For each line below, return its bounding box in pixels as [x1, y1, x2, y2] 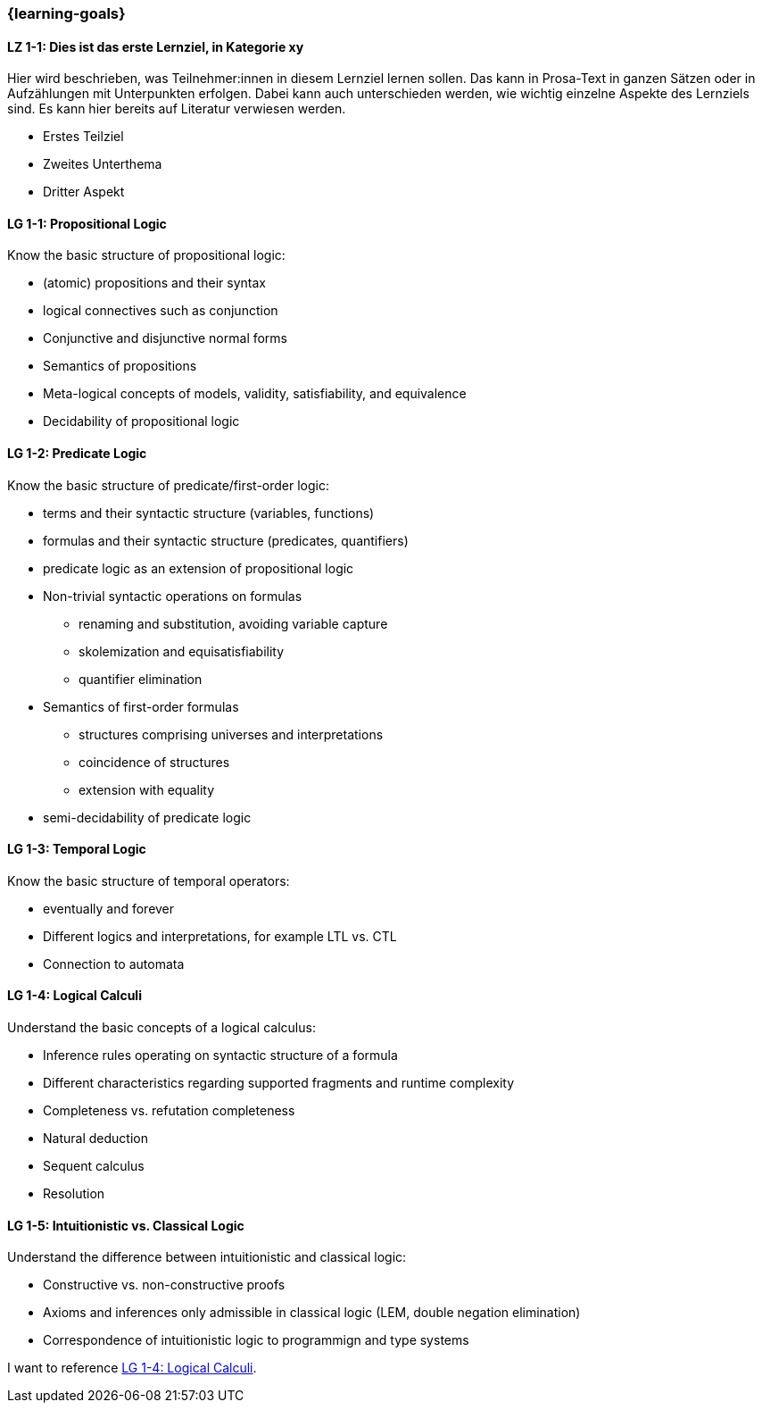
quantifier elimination [79, 671, 203, 687]
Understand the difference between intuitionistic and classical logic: [7, 1249, 407, 1265]
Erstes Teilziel [43, 129, 124, 145]
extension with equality [79, 781, 215, 797]
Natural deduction [43, 1131, 148, 1147]
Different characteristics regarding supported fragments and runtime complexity [43, 1075, 515, 1091]
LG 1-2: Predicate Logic [7, 446, 147, 462]
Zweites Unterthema [43, 156, 162, 172]
